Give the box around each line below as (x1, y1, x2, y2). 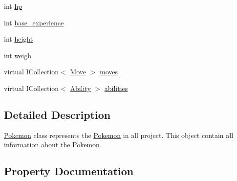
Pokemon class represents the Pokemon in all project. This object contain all (4, 130, 234, 140)
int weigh (4, 50, 32, 60)
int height (4, 34, 33, 44)
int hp (4, 1, 22, 11)
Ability (70, 83, 91, 93)
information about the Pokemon (4, 139, 100, 150)
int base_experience (4, 17, 64, 27)
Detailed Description (4, 107, 111, 122)
